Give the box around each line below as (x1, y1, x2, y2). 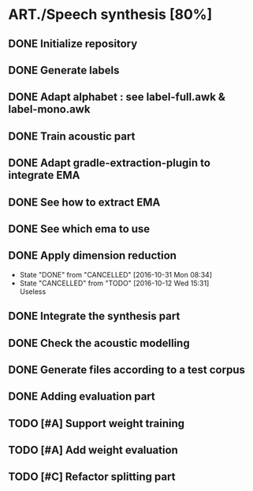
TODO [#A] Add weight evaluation (8, 444, 179, 457)
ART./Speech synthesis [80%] (8, 6, 213, 24)
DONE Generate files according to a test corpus (8, 363, 246, 376)
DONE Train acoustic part (8, 129, 136, 143)
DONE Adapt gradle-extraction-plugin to (8, 156, 211, 170)
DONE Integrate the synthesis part (8, 310, 180, 323)
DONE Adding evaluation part (8, 390, 156, 404)
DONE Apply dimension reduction (8, 249, 177, 262)
